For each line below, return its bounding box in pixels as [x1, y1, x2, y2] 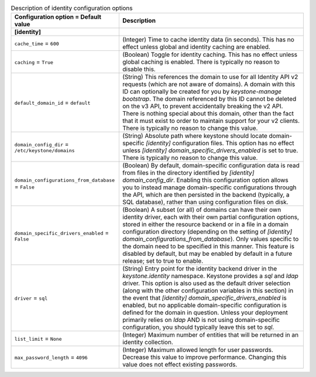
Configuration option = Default [14, 13, 102, 21]
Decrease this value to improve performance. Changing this [122, 353, 287, 361]
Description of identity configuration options [11, 4, 133, 12]
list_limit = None [14, 334, 62, 342]
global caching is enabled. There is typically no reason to [122, 58, 280, 66]
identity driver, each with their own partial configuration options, [122, 213, 300, 221]
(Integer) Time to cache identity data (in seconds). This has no [122, 36, 295, 44]
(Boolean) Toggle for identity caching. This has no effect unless [122, 50, 298, 59]
